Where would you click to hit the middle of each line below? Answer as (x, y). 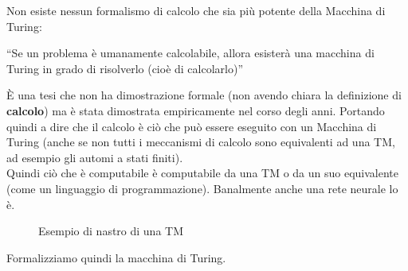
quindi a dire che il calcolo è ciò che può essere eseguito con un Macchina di (192, 126)
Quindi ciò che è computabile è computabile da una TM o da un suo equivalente (203, 173)
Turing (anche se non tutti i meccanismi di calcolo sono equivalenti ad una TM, (201, 142)
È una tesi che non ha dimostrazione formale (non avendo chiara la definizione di (204, 95)
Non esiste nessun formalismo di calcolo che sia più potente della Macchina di (196, 10)
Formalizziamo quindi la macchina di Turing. (116, 257)
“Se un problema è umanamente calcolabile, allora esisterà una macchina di (190, 53)
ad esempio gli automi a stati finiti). (95, 157)
